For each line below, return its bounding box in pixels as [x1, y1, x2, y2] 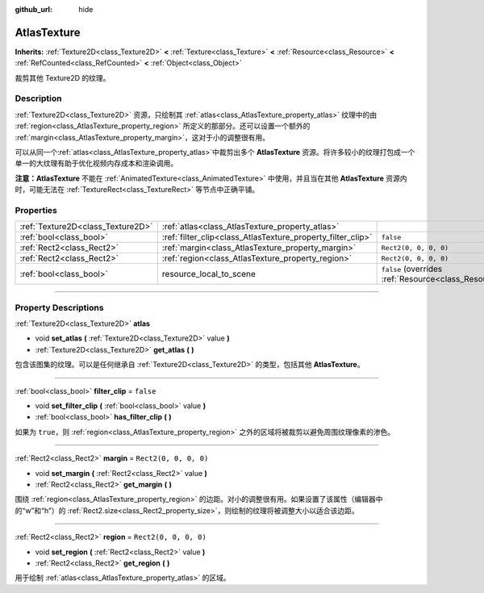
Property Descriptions [15, 302, 104, 313]
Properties [15, 204, 58, 215]
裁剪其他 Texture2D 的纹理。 [15, 73, 111, 82]
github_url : [15, 5, 52, 14]
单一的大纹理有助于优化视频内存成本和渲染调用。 [15, 158, 177, 169]
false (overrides [381, 263, 443, 274]
